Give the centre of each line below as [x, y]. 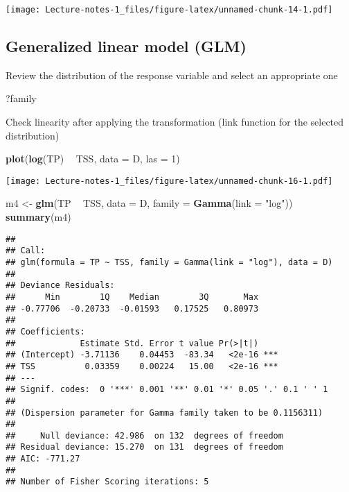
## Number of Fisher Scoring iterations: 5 [107, 482]
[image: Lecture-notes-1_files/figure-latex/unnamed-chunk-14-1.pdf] [169, 10]
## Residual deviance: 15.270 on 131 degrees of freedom [144, 447]
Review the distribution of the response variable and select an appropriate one [172, 75]
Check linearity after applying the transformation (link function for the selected [175, 122]
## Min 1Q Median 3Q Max [132, 297]
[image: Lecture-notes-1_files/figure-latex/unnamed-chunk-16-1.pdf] [169, 181]
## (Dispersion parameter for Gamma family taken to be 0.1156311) [164, 413]
